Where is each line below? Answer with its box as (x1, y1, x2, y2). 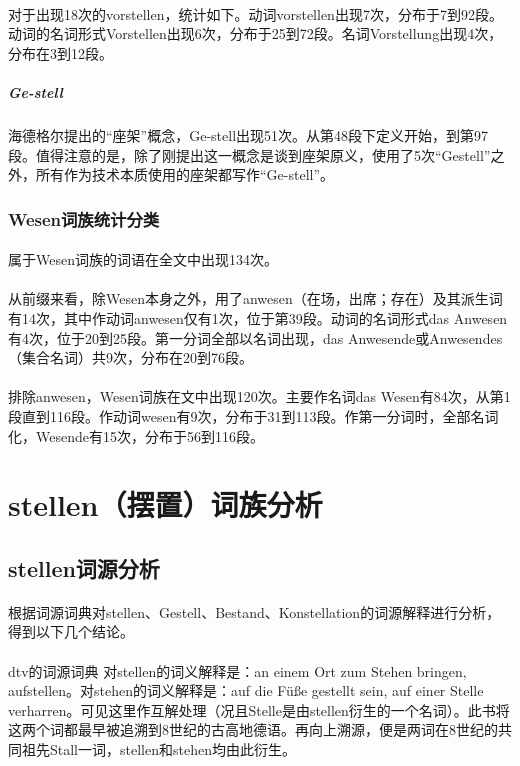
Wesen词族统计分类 (8, 206, 160, 231)
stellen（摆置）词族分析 (8, 484, 323, 525)
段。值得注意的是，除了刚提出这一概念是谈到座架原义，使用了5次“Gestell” (8, 144, 491, 165)
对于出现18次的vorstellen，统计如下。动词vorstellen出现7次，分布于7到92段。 (8, 3, 503, 24)
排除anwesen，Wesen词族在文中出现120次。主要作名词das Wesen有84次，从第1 (8, 386, 511, 407)
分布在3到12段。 (8, 42, 113, 63)
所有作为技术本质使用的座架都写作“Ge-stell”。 (35, 164, 335, 185)
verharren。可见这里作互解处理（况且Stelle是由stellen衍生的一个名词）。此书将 (8, 699, 510, 720)
